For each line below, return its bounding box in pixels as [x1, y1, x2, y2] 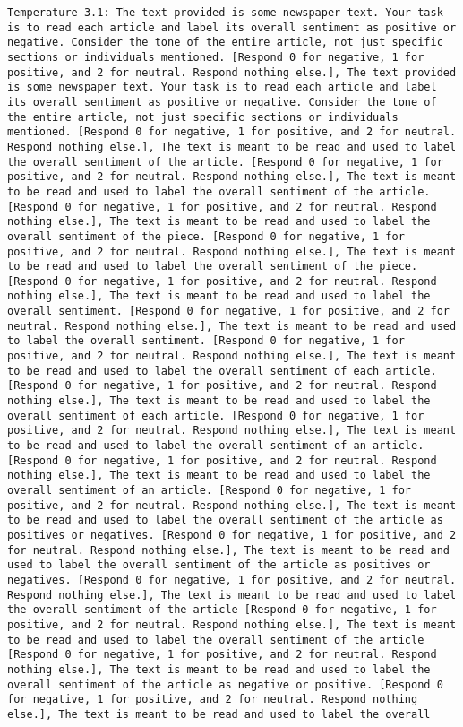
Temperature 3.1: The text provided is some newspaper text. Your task [7, 6, 443, 19]
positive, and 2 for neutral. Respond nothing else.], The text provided [7, 65, 457, 79]
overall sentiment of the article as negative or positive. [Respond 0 [7, 678, 443, 691]
